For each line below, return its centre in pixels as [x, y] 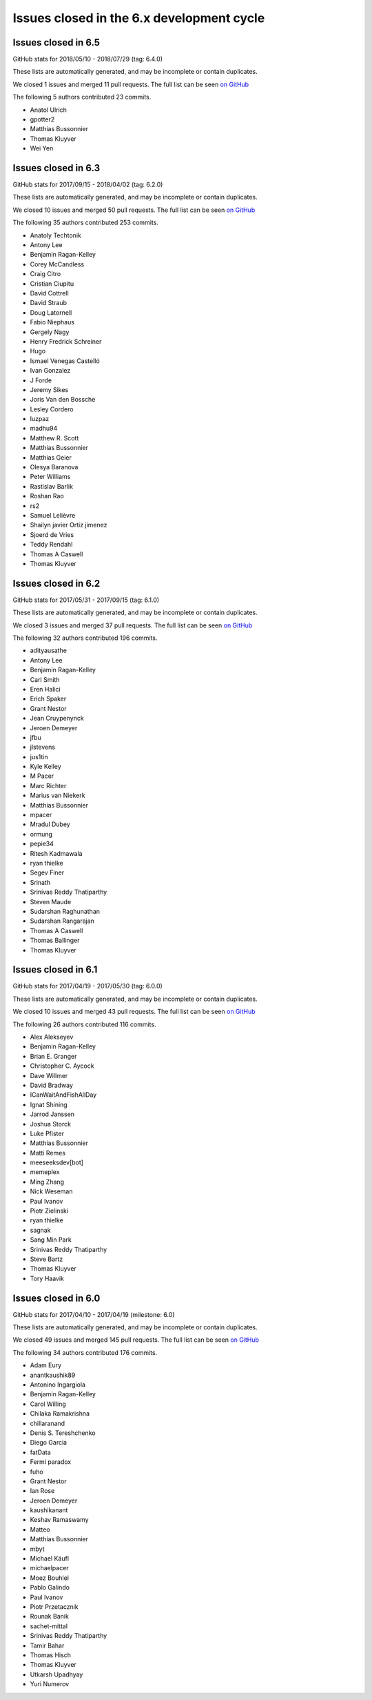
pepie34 [42, 844]
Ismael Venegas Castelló [65, 361]
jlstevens [42, 747]
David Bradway [52, 1085]
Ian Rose [42, 1491]
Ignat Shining [49, 1104]
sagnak [40, 1230]
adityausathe [48, 651]
